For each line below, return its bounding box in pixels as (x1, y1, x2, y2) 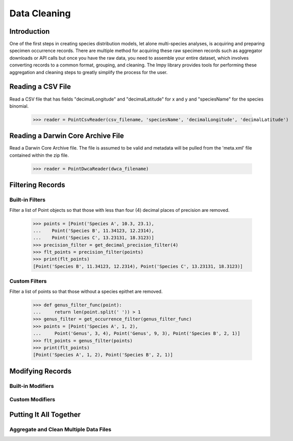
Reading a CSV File (9, 82, 71, 91)
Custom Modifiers (9, 396, 56, 403)
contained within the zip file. (9, 152, 69, 158)
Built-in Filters (9, 197, 46, 204)
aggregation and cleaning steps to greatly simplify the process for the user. (9, 69, 168, 75)
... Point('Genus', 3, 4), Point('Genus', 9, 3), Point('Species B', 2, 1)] (33, 331, 240, 336)
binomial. (9, 103, 29, 109)
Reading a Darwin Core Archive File (9, 132, 125, 140)
